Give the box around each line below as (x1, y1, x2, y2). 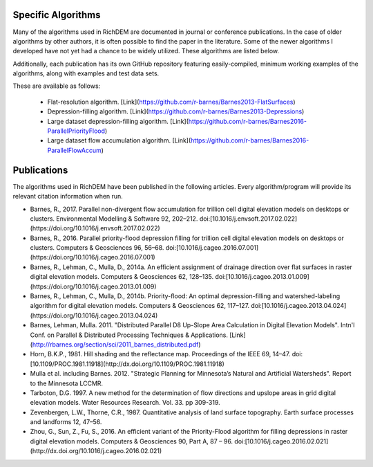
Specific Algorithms (12, 9, 101, 21)
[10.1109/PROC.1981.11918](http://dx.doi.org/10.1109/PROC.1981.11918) (30, 360, 224, 368)
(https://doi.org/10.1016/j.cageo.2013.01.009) (30, 282, 157, 291)
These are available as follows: (12, 82, 101, 90)
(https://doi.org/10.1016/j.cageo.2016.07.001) (30, 253, 155, 262)
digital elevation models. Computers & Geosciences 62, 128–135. (30, 273, 214, 281)
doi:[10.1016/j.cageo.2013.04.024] (251, 302, 347, 310)
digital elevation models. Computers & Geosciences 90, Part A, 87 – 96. (30, 437, 233, 446)
